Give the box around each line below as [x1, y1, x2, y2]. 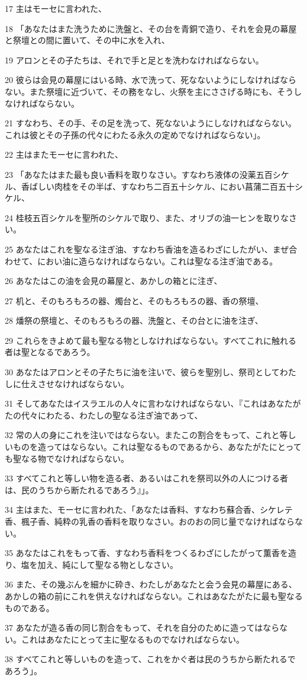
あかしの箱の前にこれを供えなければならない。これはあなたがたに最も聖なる [5, 589, 303, 602]
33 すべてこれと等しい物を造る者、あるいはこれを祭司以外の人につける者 [5, 472, 289, 484]
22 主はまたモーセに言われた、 [5, 148, 123, 161]
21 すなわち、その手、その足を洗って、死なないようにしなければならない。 [5, 117, 296, 129]
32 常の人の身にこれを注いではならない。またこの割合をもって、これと [5, 429, 280, 441]
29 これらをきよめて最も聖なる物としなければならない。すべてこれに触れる [5, 334, 297, 346]
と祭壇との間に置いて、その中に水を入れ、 [5, 34, 170, 46]
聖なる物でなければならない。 [12, 452, 129, 464]
